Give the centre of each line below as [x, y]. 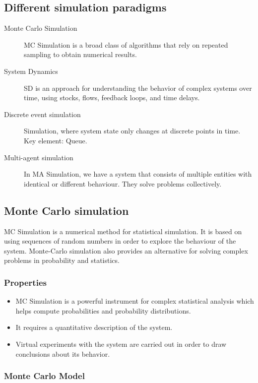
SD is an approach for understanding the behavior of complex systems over [138, 88]
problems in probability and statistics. [62, 260]
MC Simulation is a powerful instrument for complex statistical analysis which [135, 301]
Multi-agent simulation [39, 157]
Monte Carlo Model [44, 376]
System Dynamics [31, 71]
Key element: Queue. [56, 140]
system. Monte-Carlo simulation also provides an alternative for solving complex [126, 250]
